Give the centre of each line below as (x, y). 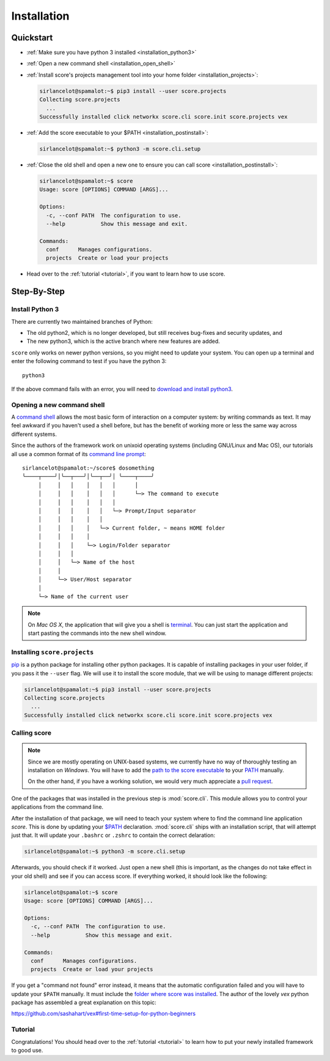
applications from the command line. (57, 807)
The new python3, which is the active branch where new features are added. (123, 341)
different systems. (34, 434)
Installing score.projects (53, 652)
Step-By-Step (38, 292)
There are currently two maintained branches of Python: (82, 321)
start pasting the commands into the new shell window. (97, 633)
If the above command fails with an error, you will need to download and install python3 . (122, 389)
